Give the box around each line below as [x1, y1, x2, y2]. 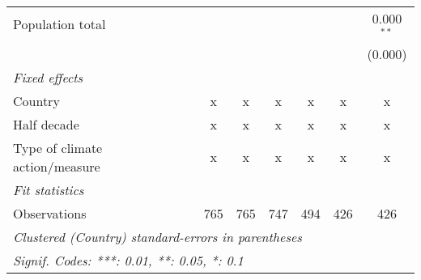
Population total [13, 15, 106, 34]
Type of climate [13, 138, 103, 157]
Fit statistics [13, 180, 84, 199]
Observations [13, 203, 87, 223]
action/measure [13, 156, 100, 176]
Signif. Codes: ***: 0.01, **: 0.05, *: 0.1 [13, 250, 244, 269]
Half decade [13, 114, 79, 134]
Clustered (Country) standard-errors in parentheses [13, 227, 302, 246]
